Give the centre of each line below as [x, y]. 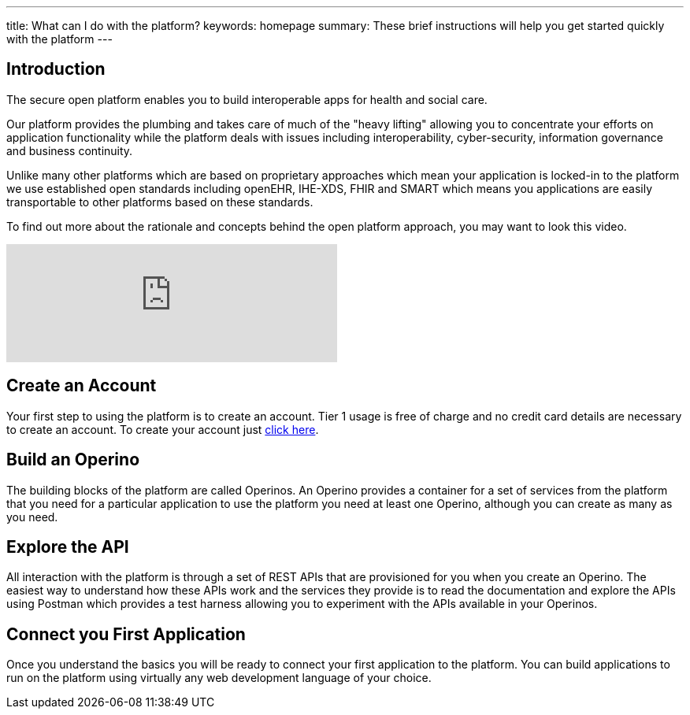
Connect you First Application [126, 634]
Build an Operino [73, 460]
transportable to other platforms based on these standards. [160, 202]
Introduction [56, 69]
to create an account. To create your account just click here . [163, 429]
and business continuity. [70, 150]
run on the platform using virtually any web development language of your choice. [219, 678]
